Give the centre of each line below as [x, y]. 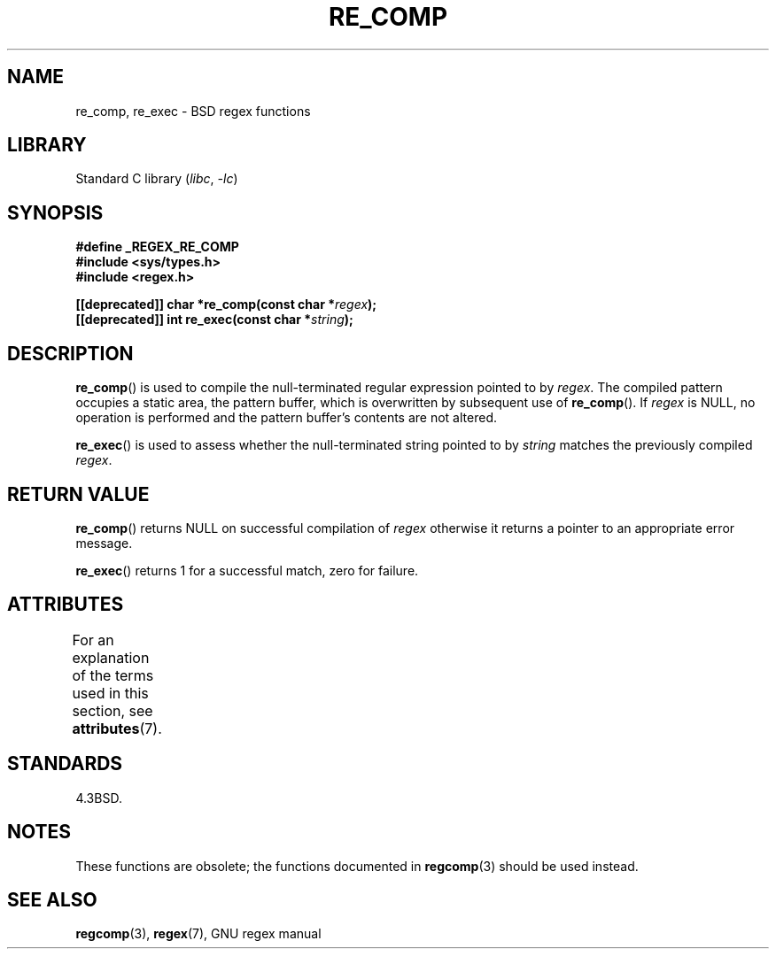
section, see [113, 710]
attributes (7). [117, 728]
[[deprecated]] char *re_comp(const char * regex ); [226, 305]
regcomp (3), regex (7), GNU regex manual [198, 934]
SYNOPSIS [55, 212]
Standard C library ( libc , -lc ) [157, 179]
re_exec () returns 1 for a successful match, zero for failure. [247, 570]
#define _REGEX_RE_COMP [157, 247]
